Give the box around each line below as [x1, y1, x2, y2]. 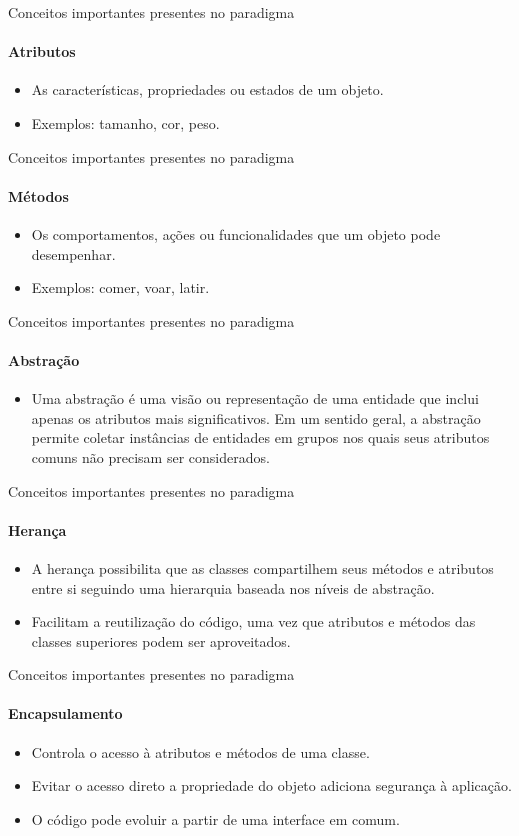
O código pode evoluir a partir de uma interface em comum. [31, 808, 400, 829]
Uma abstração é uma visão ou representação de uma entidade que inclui [31, 388, 479, 409]
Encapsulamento [8, 703, 123, 724]
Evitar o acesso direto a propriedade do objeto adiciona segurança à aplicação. [31, 775, 512, 796]
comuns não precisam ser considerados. [31, 446, 270, 467]
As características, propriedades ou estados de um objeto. [31, 79, 384, 100]
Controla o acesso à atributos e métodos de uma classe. [31, 741, 370, 762]
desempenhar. [31, 243, 116, 264]
